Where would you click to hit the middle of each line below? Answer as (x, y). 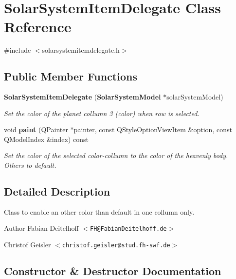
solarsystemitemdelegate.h (81, 50)
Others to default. (30, 165)
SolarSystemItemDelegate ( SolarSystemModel (82, 97)
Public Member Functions (71, 76)
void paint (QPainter (36, 130)
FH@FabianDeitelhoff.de (128, 229)
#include (18, 50)
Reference (38, 27)
